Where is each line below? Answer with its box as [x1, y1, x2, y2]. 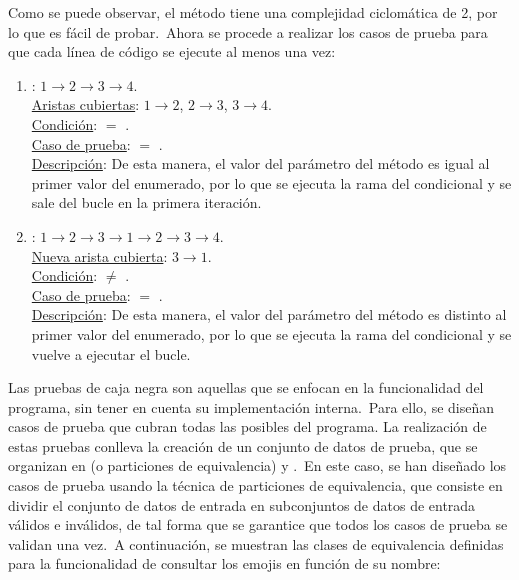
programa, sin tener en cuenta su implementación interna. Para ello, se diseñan [8, 396, 495, 417]
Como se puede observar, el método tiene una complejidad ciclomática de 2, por [8, 2, 498, 22]
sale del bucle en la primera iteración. [31, 192, 262, 213]
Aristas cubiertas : [31, 94, 140, 115]
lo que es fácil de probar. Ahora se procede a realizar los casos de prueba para [8, 21, 488, 42]
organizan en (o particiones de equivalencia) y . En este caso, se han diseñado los [8, 455, 507, 476]
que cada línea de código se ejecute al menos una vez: [8, 41, 336, 62]
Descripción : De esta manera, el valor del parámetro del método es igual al [31, 153, 490, 174]
